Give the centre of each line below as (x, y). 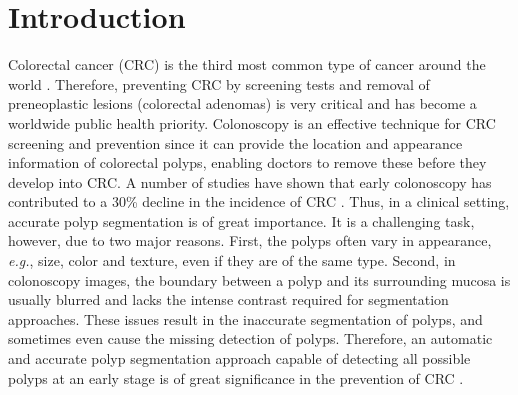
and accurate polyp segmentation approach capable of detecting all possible (239, 358)
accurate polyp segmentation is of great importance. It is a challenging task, (241, 220)
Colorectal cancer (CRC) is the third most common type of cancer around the (247, 64)
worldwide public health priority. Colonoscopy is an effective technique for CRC (252, 122)
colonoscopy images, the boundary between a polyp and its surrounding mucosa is (259, 279)
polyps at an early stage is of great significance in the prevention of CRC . (236, 377)
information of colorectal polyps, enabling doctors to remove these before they (247, 162)
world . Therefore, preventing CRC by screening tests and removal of (219, 83)
